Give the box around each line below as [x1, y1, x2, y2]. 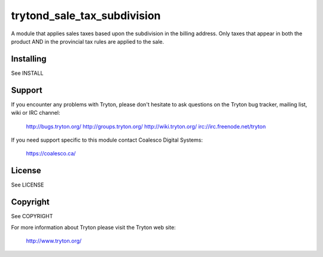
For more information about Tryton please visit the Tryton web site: [11, 224, 176, 231]
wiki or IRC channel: [11, 109, 60, 117]
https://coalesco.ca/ [26, 150, 76, 157]
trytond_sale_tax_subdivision [11, 9, 161, 22]
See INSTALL [11, 69, 44, 77]
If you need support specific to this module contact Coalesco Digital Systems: [11, 136, 203, 143]
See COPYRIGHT [11, 213, 53, 220]
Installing [11, 54, 47, 64]
